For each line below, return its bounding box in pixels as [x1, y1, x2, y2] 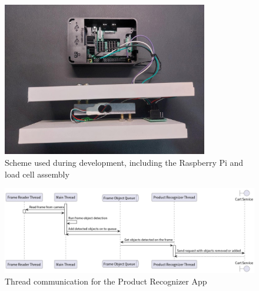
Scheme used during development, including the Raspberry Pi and [5, 156, 244, 168]
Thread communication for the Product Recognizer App [5, 275, 207, 287]
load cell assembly [5, 168, 69, 180]
